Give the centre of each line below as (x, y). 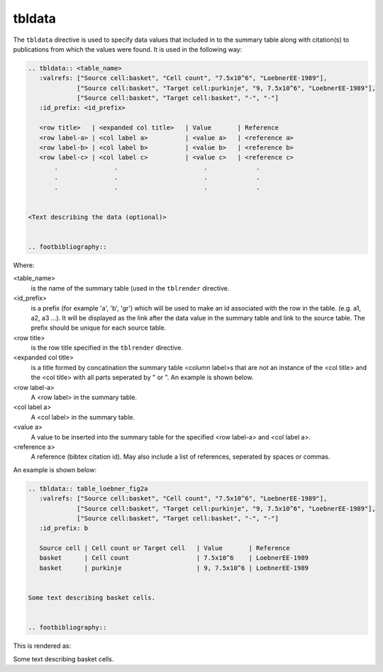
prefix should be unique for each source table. (99, 328)
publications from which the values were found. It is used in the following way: (128, 49)
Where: (24, 265)
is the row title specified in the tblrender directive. (107, 348)
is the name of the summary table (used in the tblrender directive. (130, 288)
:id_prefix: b (64, 528)
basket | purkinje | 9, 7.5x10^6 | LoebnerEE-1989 (174, 568)
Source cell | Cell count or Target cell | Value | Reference (165, 548)
